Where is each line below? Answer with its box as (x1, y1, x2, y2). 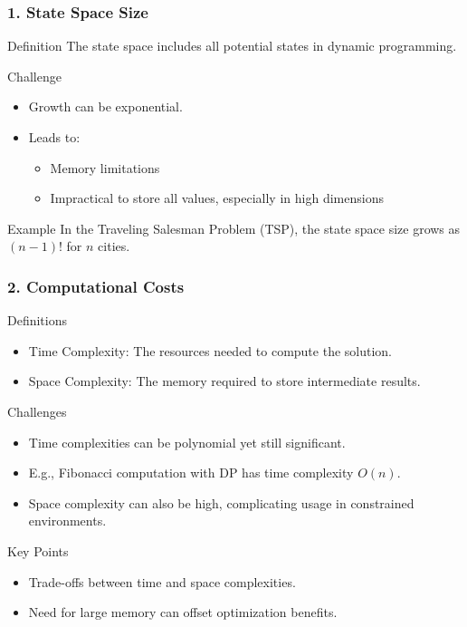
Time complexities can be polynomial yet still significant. (28, 432, 346, 451)
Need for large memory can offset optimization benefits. (28, 603, 338, 622)
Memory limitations (50, 158, 160, 177)
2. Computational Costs (7, 275, 185, 297)
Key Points (7, 541, 69, 560)
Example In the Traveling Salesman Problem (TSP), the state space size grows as (7, 218, 461, 237)
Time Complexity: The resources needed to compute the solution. (28, 341, 393, 360)
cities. (98, 236, 130, 256)
